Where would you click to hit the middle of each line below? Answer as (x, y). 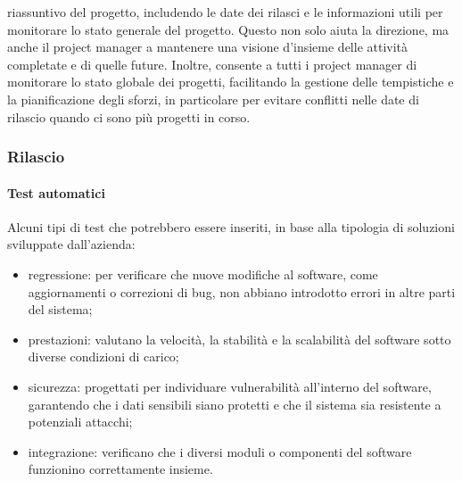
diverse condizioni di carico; (103, 357)
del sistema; (60, 309)
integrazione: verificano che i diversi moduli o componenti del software (220, 451)
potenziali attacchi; (80, 422)
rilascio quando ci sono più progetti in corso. (129, 116)
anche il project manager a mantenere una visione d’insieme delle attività (208, 47)
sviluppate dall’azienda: (71, 244)
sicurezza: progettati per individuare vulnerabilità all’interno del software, (230, 386)
